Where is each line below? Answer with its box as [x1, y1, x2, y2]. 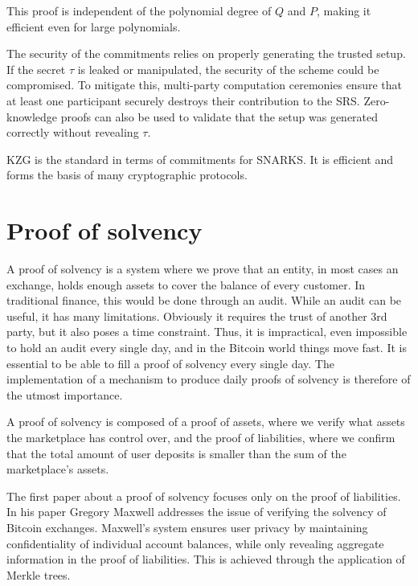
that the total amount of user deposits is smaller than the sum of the [6, 445, 346, 461]
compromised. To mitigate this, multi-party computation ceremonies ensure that [6, 76, 403, 93]
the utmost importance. [6, 386, 123, 403]
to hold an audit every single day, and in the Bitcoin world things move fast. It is [6, 339, 407, 356]
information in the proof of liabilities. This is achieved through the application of [6, 551, 405, 568]
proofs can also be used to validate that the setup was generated [60, 108, 379, 125]
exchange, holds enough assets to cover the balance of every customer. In [6, 276, 366, 293]
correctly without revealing [6, 124, 139, 141]
